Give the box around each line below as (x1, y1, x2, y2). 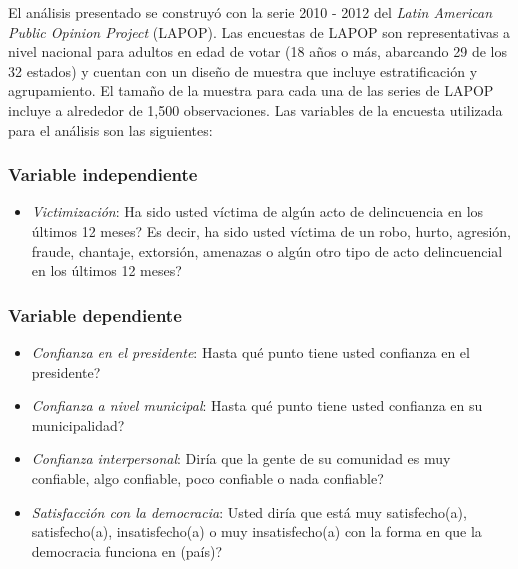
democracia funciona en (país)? (31, 540, 223, 561)
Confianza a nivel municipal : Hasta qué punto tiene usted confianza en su (31, 395, 483, 416)
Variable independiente (8, 162, 198, 187)
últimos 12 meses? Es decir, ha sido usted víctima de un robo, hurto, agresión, (31, 220, 512, 241)
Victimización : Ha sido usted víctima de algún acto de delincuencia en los (31, 201, 484, 222)
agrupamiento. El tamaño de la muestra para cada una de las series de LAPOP (8, 80, 494, 101)
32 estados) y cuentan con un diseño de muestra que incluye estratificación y (8, 60, 478, 81)
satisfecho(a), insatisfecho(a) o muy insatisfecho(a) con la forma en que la (31, 521, 482, 542)
